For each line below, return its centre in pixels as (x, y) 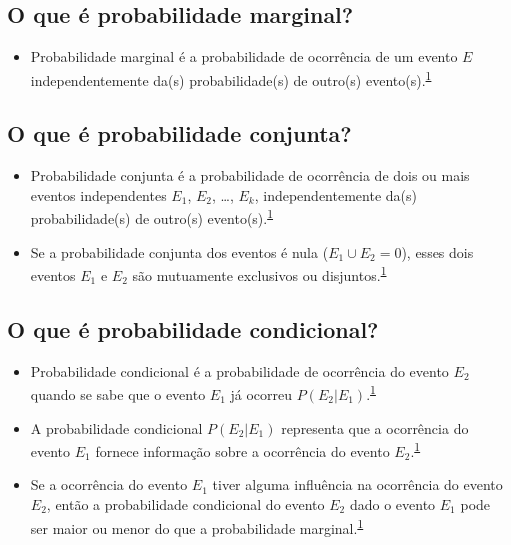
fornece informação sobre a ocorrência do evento (242, 450)
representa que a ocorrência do (375, 427)
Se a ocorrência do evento (109, 484)
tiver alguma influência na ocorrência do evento (357, 484)
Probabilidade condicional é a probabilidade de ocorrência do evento (239, 370)
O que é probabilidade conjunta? (179, 133)
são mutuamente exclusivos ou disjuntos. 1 (259, 273)
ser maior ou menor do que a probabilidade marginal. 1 (197, 526)
